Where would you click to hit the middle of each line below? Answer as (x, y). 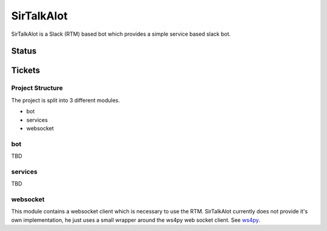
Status (24, 51)
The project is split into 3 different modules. (66, 100)
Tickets (26, 71)
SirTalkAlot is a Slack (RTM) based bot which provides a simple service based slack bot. (121, 34)
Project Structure (37, 88)
